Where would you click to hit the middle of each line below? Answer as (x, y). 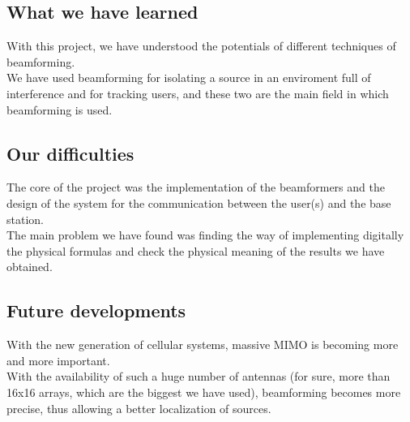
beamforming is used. (60, 109)
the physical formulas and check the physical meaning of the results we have (196, 250)
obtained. (30, 267)
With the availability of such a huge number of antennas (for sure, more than (199, 376)
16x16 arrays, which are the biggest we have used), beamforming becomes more (204, 392)
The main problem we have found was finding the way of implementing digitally (205, 235)
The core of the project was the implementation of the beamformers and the (196, 187)
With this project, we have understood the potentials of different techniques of (201, 46)
